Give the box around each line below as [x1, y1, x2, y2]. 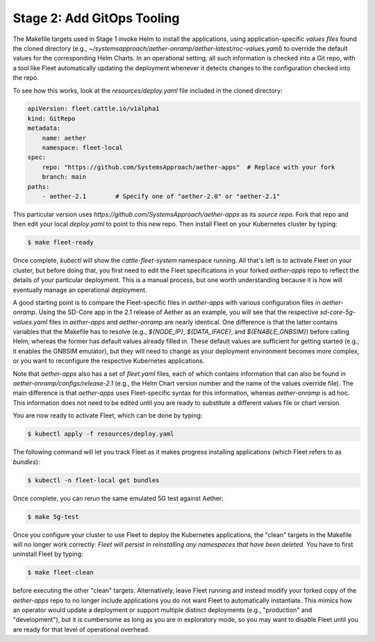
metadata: [27, 124, 61, 132]
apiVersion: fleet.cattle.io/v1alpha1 [27, 105, 160, 113]
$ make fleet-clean [27, 568, 94, 577]
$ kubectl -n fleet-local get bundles [27, 476, 160, 484]
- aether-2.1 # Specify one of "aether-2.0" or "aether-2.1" [42, 192, 281, 200]
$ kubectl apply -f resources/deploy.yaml [27, 430, 174, 438]
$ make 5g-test [27, 513, 79, 520]
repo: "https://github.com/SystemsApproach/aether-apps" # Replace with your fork [42, 163, 335, 171]
